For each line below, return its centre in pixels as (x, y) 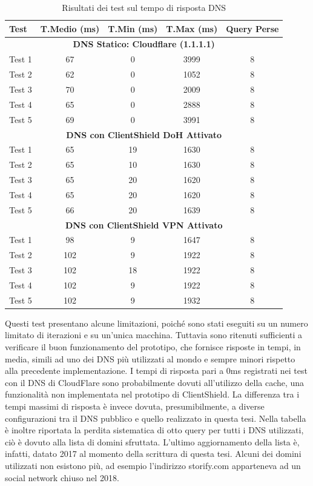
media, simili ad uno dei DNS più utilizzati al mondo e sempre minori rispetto (150, 358)
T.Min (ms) (133, 28)
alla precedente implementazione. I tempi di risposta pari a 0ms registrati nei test (156, 371)
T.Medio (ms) (70, 28)
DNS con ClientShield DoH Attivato (144, 134)
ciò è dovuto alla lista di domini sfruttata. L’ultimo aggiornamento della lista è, (152, 441)
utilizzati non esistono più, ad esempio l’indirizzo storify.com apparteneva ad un (153, 465)
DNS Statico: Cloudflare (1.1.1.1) (144, 44)
